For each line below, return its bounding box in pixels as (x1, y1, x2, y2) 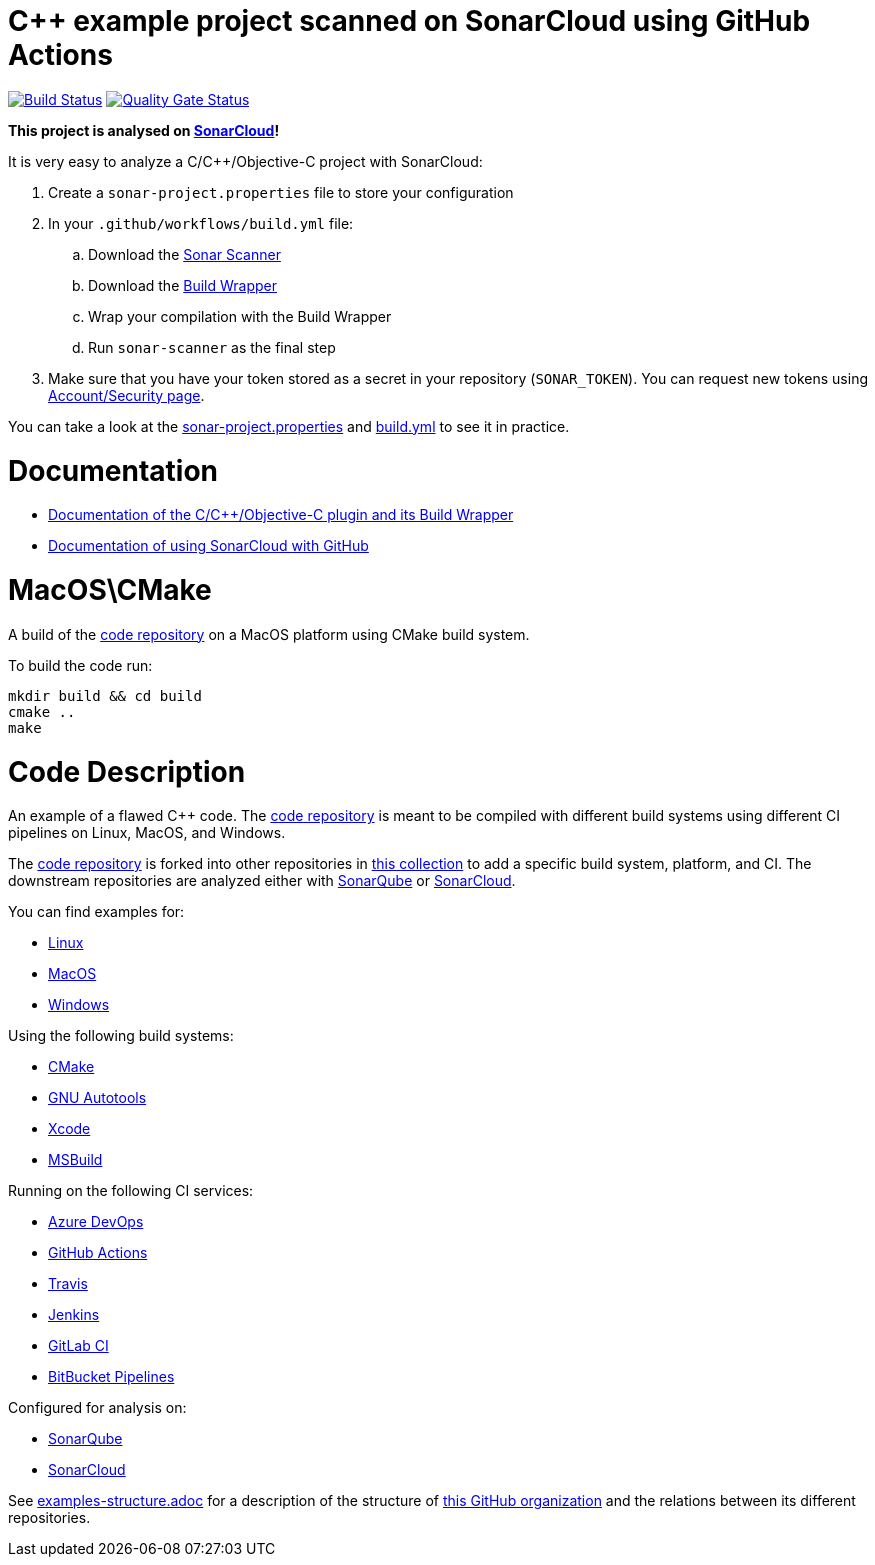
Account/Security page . (48, 386, 205, 404)
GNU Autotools (48, 1089, 147, 1107)
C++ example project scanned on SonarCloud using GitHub (8, 4, 811, 38)
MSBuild (48, 1151, 103, 1169)
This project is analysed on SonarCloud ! (8, 121, 280, 139)
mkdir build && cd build (8, 687, 202, 704)
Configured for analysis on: (8, 1399, 187, 1417)
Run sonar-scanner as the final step (88, 338, 336, 356)
